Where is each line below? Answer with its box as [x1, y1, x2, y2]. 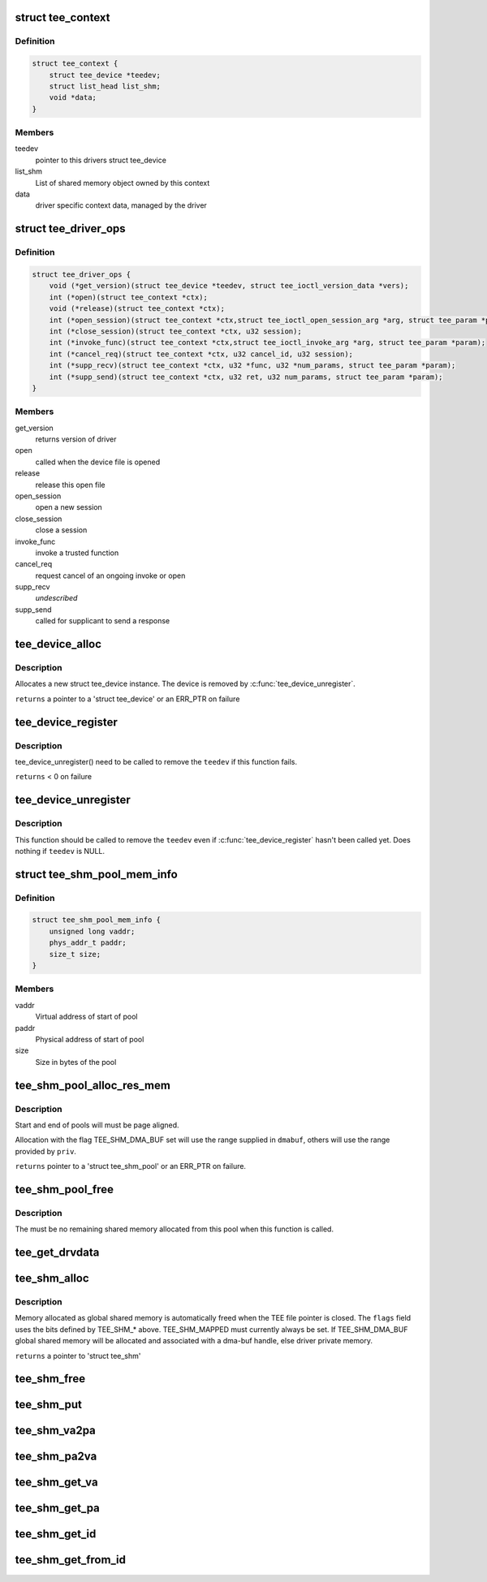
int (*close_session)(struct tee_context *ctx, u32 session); [49, 326, 302, 336]
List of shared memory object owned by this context [35, 178, 210, 188]
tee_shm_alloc [15, 1271, 89, 1286]
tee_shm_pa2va [15, 1450, 97, 1463]
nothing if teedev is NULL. [15, 846, 106, 856]
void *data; [49, 93, 97, 102]
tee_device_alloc [15, 637, 101, 651]
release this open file [35, 480, 106, 489]
